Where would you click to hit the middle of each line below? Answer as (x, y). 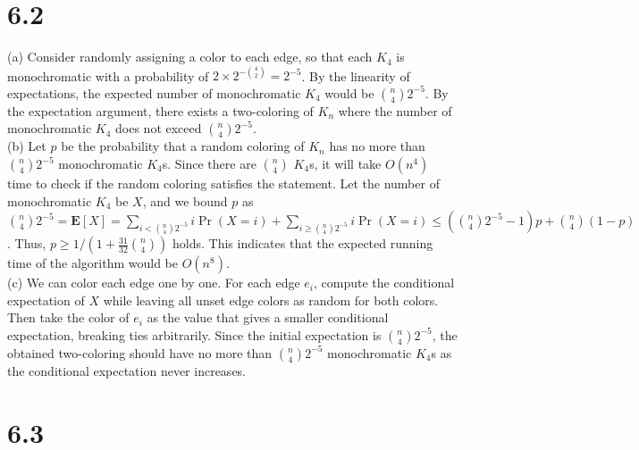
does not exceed (159, 128)
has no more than (377, 146)
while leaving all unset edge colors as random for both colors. (271, 300)
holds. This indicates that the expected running (303, 243)
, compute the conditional (384, 283)
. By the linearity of (356, 75)
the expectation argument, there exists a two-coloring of (160, 110)
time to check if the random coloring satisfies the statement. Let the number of (223, 183)
